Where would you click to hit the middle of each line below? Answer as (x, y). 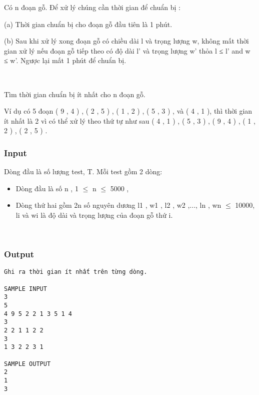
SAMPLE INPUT (25, 289)
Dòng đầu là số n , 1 (47, 188)
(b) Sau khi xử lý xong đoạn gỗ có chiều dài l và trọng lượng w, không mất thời (126, 41)
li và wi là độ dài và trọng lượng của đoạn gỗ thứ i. (94, 215)
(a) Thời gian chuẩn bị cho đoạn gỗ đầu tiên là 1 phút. (88, 24)
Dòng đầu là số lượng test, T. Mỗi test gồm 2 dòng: (83, 171)
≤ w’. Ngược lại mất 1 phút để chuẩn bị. (65, 60)
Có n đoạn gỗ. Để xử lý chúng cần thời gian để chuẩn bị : (92, 7)
